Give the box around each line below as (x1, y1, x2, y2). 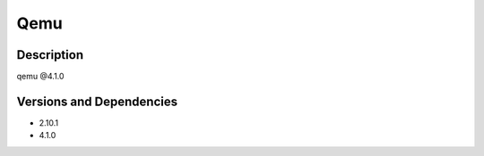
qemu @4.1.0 (16, 71, 65, 82)
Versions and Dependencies (16, 94, 178, 109)
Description (16, 47, 84, 62)
